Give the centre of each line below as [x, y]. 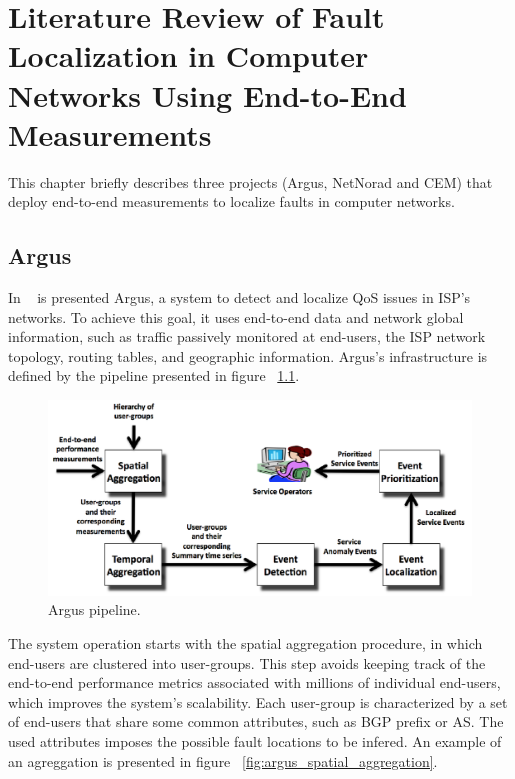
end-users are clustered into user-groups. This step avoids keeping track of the [247, 662]
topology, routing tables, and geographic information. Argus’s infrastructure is [248, 355]
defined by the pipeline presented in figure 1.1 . [154, 375]
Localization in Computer [188, 55]
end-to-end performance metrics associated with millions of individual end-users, [254, 682]
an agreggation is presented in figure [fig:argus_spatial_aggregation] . [223, 760]
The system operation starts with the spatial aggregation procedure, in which [245, 643]
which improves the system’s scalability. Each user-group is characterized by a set [258, 701]
